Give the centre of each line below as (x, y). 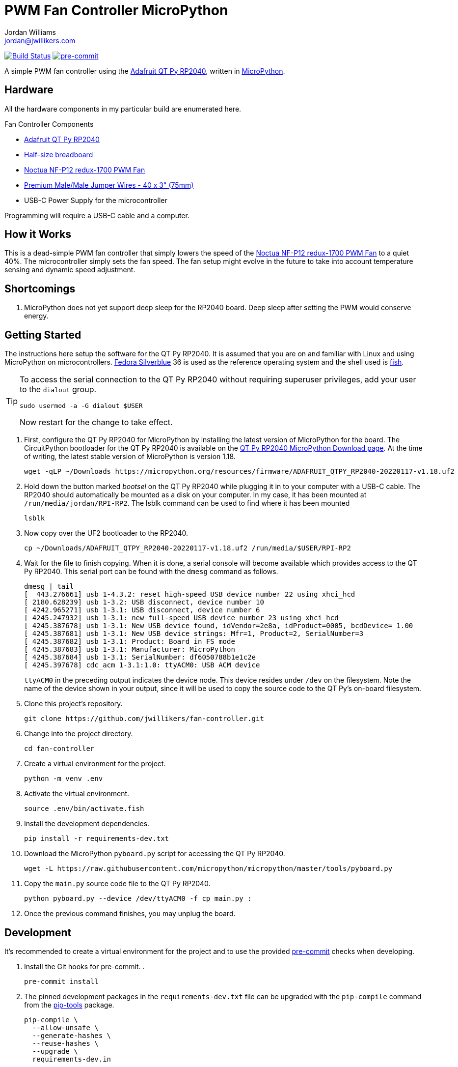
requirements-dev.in (72, 1059)
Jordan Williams (30, 32)
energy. (36, 316)
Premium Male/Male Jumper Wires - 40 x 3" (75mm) (109, 185)
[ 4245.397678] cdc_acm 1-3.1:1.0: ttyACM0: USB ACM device (142, 665)
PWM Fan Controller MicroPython (116, 10)
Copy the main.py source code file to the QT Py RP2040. (117, 884)
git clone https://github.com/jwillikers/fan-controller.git (144, 719)
